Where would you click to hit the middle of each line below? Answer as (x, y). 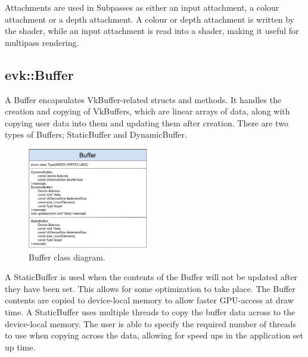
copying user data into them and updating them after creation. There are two (147, 122)
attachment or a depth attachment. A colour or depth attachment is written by (150, 19)
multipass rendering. (42, 42)
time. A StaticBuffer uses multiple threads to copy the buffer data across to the (150, 312)
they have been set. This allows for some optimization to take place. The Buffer (150, 288)
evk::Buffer (39, 74)
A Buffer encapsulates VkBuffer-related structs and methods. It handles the (143, 99)
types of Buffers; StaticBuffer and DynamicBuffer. (96, 134)
